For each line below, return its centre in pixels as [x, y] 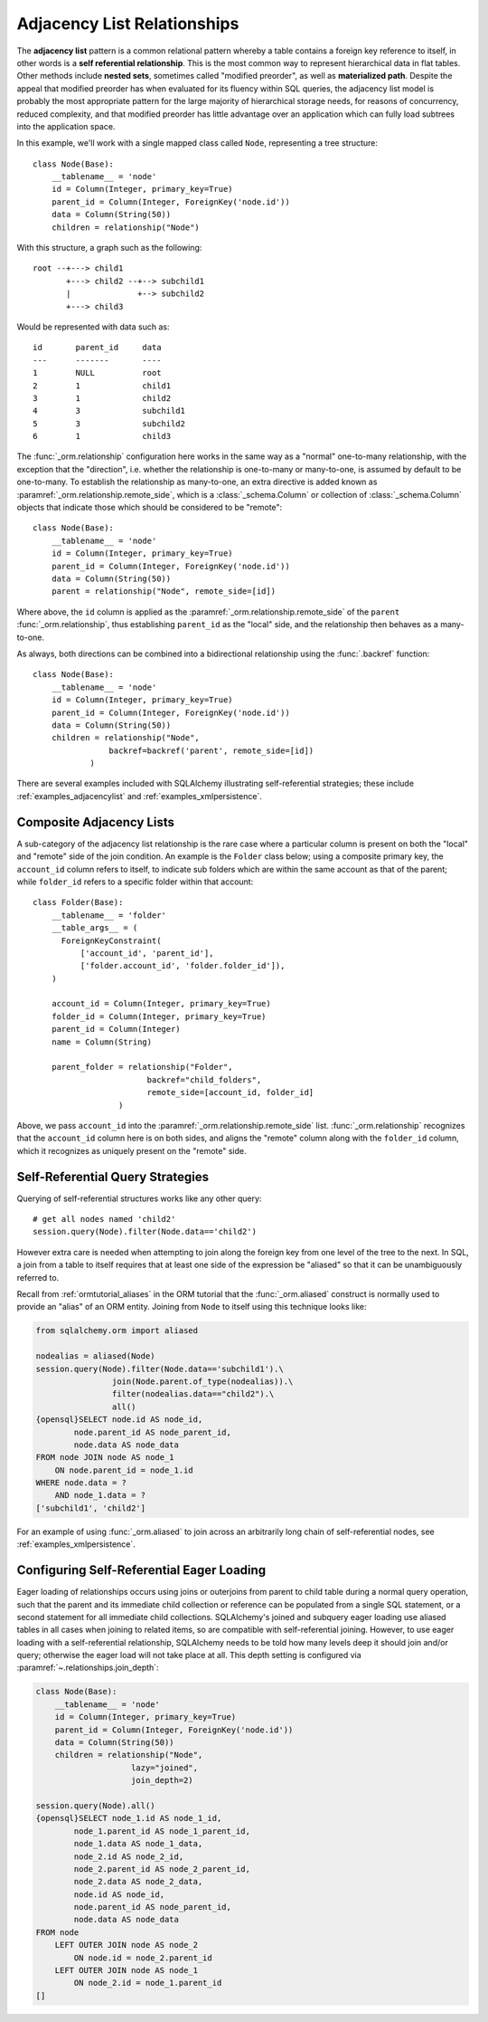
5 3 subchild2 [109, 424]
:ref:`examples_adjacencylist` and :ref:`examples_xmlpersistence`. [139, 796]
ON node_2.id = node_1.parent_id [148, 1983]
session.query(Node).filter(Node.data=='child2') [145, 1232]
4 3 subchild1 [109, 411]
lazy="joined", [165, 1768]
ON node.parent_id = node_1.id [124, 1470]
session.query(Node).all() [95, 1805]
